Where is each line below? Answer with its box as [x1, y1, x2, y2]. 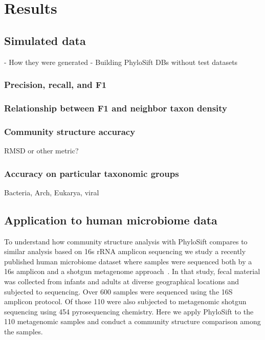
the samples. [4, 326, 43, 337]
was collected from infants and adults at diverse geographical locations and [4, 276, 239, 287]
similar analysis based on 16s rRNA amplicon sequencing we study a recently [4, 246, 246, 257]
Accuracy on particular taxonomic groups [4, 167, 179, 179]
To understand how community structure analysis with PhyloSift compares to [4, 236, 248, 246]
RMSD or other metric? [4, 145, 79, 156]
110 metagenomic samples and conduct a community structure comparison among [4, 316, 261, 327]
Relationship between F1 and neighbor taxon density [4, 101, 228, 114]
